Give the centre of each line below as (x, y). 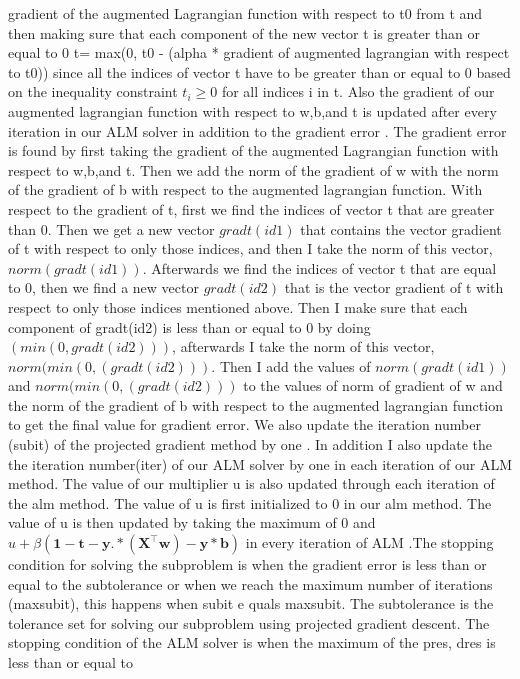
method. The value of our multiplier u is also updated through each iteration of (251, 483)
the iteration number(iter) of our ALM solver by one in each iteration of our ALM (260, 463)
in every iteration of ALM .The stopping (369, 542)
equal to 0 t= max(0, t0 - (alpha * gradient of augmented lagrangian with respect (259, 52)
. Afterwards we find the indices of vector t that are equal (319, 267)
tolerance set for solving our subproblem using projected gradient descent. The (249, 622)
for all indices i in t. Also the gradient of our (358, 91)
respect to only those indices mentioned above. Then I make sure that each (238, 306)
